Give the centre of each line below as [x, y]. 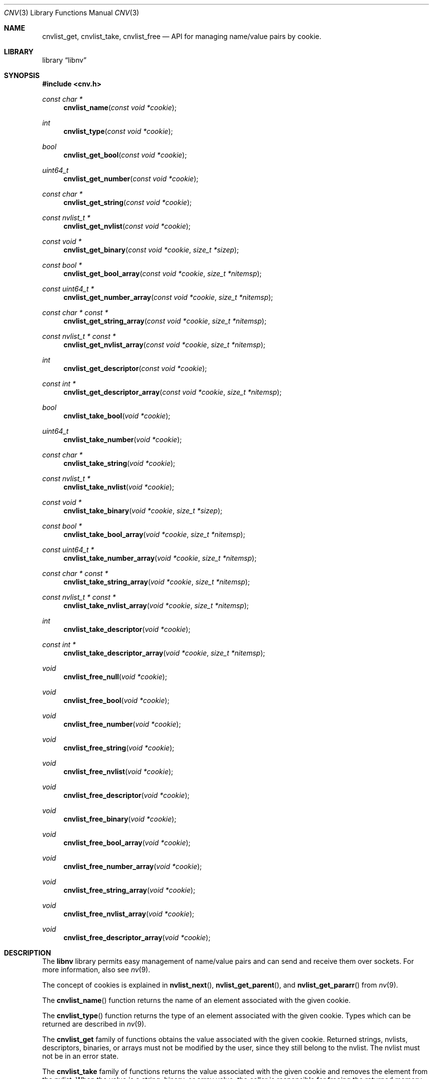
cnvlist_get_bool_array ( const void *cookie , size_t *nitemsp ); [163, 273]
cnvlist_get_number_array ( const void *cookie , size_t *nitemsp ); [168, 297]
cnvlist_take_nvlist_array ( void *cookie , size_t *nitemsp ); [156, 605]
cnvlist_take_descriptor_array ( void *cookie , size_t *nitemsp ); [164, 653]
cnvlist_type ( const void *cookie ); [118, 131]
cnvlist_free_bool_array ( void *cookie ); [127, 843]
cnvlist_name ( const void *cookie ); [120, 107]
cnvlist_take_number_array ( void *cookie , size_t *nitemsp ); [160, 558]
